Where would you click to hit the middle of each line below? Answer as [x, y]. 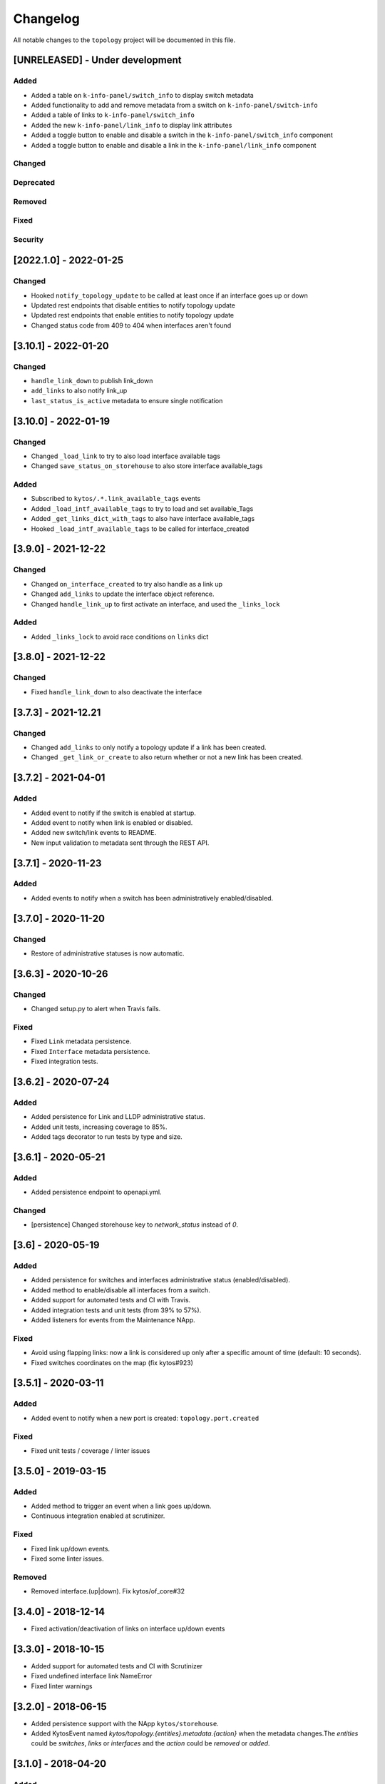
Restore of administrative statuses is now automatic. [108, 953]
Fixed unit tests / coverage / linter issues [91, 1450]
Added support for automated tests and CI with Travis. [111, 1300]
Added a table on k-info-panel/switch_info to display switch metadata [143, 95]
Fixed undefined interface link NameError [92, 1676]
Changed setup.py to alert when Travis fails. [96, 1009]
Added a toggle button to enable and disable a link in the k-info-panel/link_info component [174, 145]
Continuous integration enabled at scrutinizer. [98, 1516]
